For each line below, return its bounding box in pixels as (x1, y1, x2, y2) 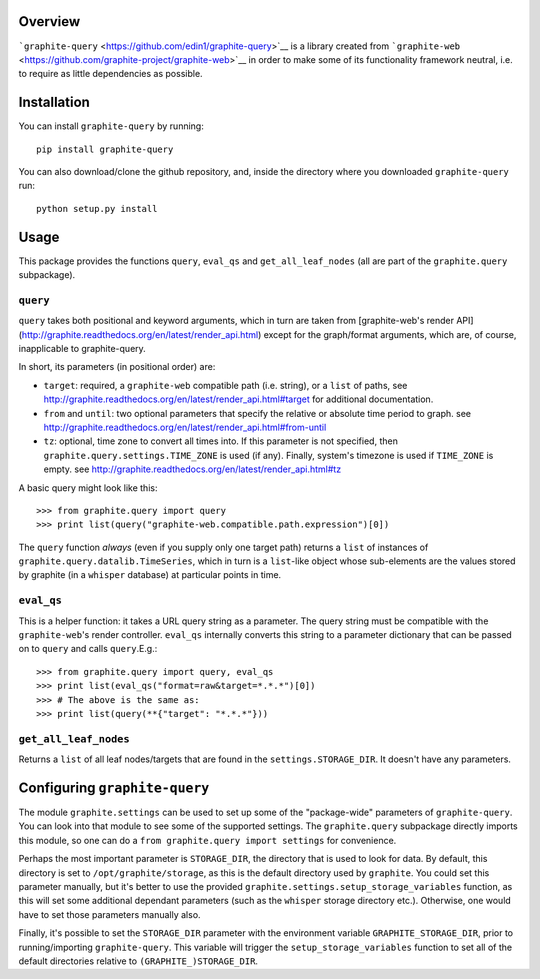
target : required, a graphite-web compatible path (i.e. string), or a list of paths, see (43, 379, 408, 391)
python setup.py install (36, 203, 158, 214)
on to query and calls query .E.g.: (18, 643, 158, 655)
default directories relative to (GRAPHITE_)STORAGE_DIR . (18, 955, 259, 967)
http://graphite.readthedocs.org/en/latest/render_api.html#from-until (43, 421, 327, 433)
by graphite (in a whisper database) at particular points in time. (18, 569, 282, 581)
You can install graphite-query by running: (18, 120, 204, 132)
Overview (18, 13, 81, 30)
